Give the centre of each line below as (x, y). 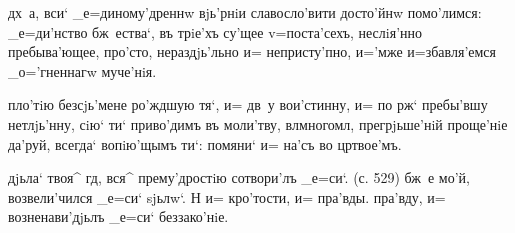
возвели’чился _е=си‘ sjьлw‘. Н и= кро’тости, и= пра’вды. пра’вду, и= (227, 196)
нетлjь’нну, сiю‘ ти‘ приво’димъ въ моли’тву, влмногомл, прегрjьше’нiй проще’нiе (258, 123)
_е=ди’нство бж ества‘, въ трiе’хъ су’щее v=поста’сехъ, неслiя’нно (215, 31)
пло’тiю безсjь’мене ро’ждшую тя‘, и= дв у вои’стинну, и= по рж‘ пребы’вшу (248, 104)
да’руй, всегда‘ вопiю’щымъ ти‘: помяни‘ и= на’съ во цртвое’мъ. (205, 143)
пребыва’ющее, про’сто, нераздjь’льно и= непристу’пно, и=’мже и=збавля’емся (252, 51)
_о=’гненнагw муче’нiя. (82, 70)
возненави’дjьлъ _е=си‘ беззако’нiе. (118, 216)
